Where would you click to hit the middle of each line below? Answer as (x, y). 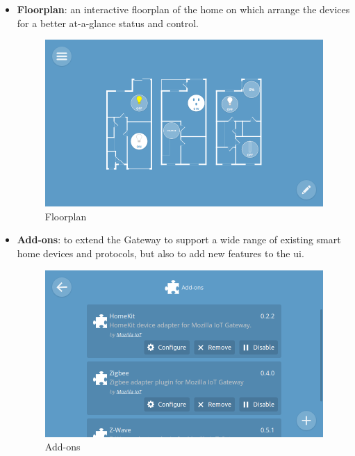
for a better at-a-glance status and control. (108, 23)
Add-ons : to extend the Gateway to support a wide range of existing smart (179, 239)
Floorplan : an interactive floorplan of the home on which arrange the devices (183, 9)
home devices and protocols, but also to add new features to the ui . (160, 253)
